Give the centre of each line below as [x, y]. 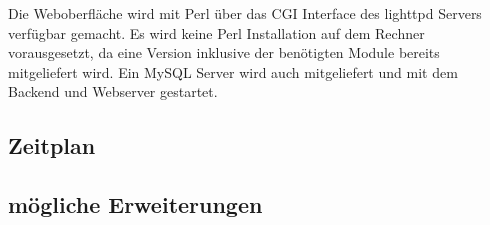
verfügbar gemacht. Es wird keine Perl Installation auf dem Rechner [216, 32]
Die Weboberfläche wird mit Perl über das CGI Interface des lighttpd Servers [245, 13]
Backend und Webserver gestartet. [113, 91]
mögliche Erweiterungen [135, 204]
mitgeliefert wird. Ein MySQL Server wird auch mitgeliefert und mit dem [233, 71]
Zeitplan [52, 145]
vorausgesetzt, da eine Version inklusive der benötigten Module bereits [224, 52]
